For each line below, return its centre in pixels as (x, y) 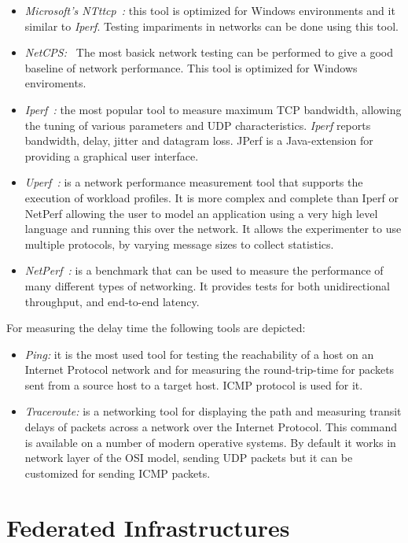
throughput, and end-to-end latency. (112, 301)
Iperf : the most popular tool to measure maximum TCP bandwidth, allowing (213, 109)
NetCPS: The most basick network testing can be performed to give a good (209, 52)
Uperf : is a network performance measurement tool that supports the (194, 182)
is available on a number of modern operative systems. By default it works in (210, 442)
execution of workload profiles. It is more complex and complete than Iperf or (211, 197)
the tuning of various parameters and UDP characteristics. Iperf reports (198, 125)
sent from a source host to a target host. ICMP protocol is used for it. (194, 384)
